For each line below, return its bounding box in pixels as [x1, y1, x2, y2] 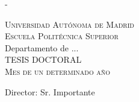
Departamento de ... [5, 41, 79, 54]
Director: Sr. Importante [5, 85, 95, 98]
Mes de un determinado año [5, 65, 111, 77]
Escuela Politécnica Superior [5, 30, 119, 42]
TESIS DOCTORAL [5, 53, 82, 66]
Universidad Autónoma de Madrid [5, 18, 134, 30]
